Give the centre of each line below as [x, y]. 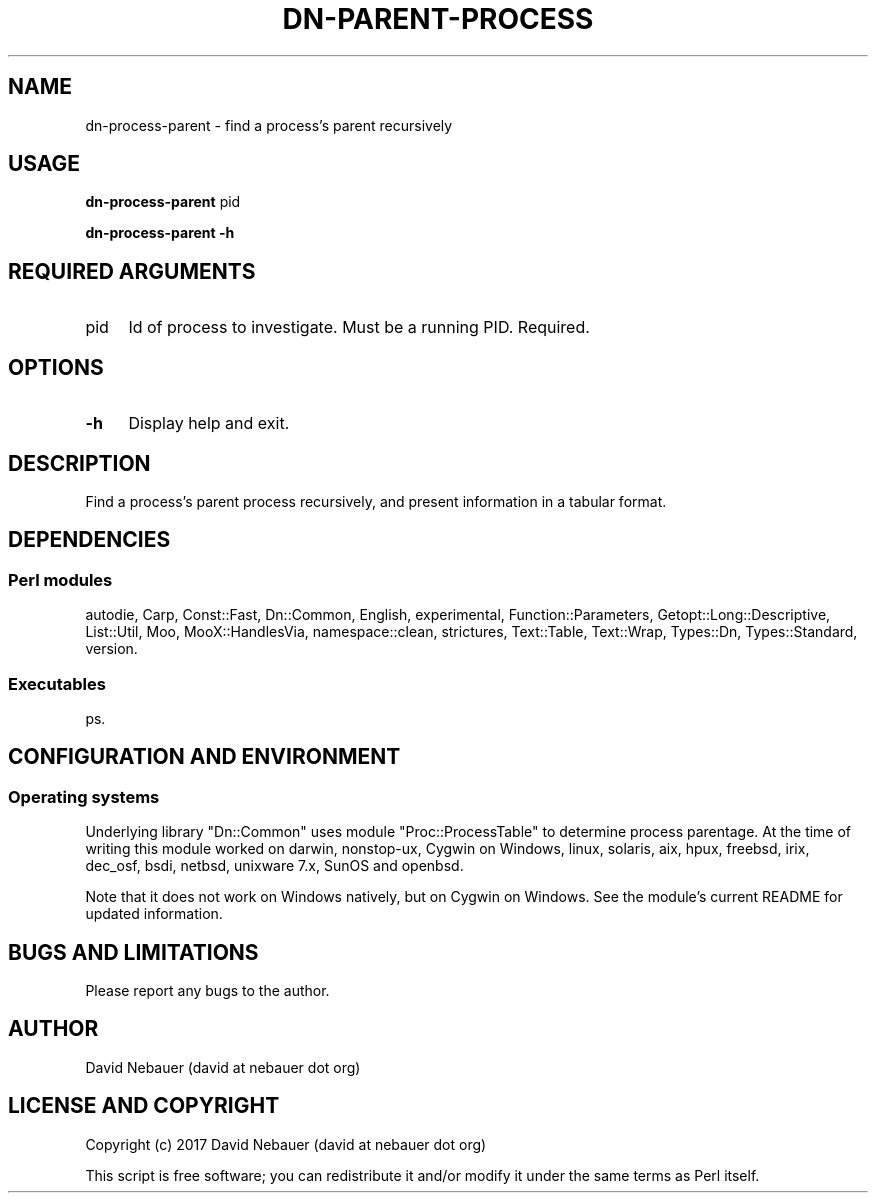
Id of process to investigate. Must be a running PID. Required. [359, 327]
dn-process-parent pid [163, 202]
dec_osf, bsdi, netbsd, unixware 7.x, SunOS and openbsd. [274, 866]
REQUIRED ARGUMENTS [132, 271]
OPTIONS [56, 367]
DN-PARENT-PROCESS [438, 19]
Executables [57, 683]
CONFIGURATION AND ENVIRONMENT [204, 757]
